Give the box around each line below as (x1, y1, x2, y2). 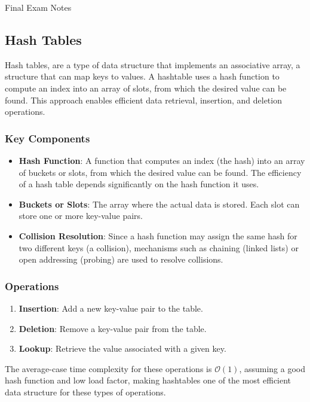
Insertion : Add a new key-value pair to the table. (19, 301, 203, 314)
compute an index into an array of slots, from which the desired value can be (5, 81, 287, 94)
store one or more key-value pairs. (19, 209, 143, 222)
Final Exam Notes (5, 1, 72, 13)
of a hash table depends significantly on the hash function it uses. (19, 178, 259, 190)
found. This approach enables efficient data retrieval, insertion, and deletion (5, 93, 282, 106)
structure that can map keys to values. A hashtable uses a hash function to (5, 70, 280, 83)
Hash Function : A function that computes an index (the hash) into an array (19, 154, 305, 166)
